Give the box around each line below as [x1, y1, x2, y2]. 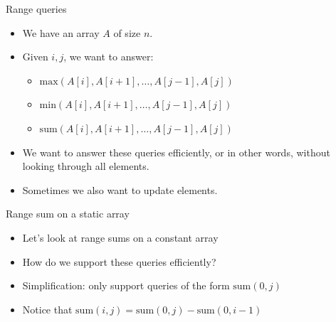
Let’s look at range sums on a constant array [22, 230, 219, 245]
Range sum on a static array [6, 206, 130, 221]
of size [113, 25, 141, 40]
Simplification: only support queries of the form [22, 278, 230, 293]
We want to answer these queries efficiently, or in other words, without [22, 144, 330, 159]
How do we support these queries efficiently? [22, 254, 216, 269]
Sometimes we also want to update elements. [22, 182, 218, 197]
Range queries [6, 1, 67, 16]
